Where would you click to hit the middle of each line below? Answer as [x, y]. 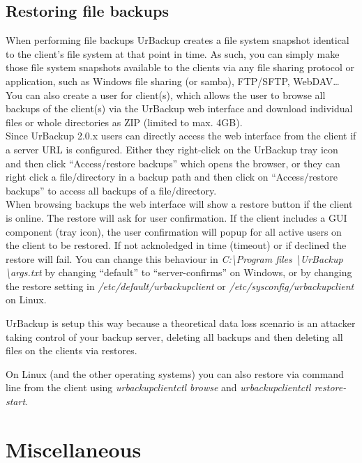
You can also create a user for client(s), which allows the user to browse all [166, 94]
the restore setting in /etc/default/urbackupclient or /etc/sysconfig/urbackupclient [180, 286]
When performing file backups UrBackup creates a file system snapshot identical [178, 40]
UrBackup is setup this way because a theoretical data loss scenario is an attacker [181, 323]
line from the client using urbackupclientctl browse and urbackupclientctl [158, 387]
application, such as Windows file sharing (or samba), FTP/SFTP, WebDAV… [173, 81]
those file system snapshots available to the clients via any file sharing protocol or [180, 67]
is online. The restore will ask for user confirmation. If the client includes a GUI [176, 217]
